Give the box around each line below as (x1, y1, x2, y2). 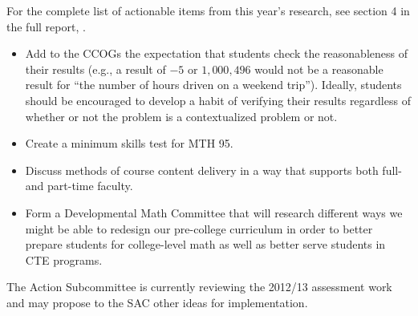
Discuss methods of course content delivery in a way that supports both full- (25, 161, 402, 178)
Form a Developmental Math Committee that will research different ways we (25, 204, 403, 221)
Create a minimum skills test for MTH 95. (25, 135, 233, 152)
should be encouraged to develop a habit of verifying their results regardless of (25, 91, 411, 108)
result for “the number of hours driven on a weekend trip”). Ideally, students (25, 76, 402, 93)
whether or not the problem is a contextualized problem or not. (25, 107, 338, 124)
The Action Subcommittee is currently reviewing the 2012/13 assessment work (6, 278, 392, 295)
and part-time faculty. (25, 177, 133, 194)
